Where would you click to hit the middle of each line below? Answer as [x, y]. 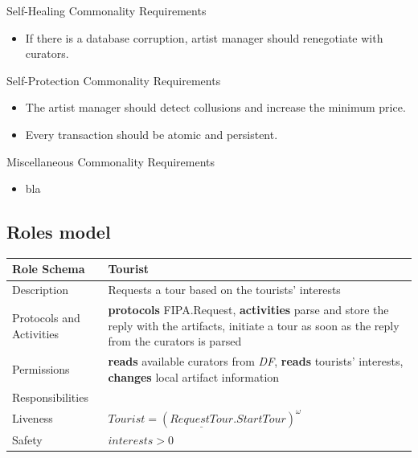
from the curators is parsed [175, 341]
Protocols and [46, 317]
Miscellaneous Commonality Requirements [111, 161]
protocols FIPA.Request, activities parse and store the [248, 310]
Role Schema [49, 269]
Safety [27, 440]
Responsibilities [50, 397]
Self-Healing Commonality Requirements [107, 10]
